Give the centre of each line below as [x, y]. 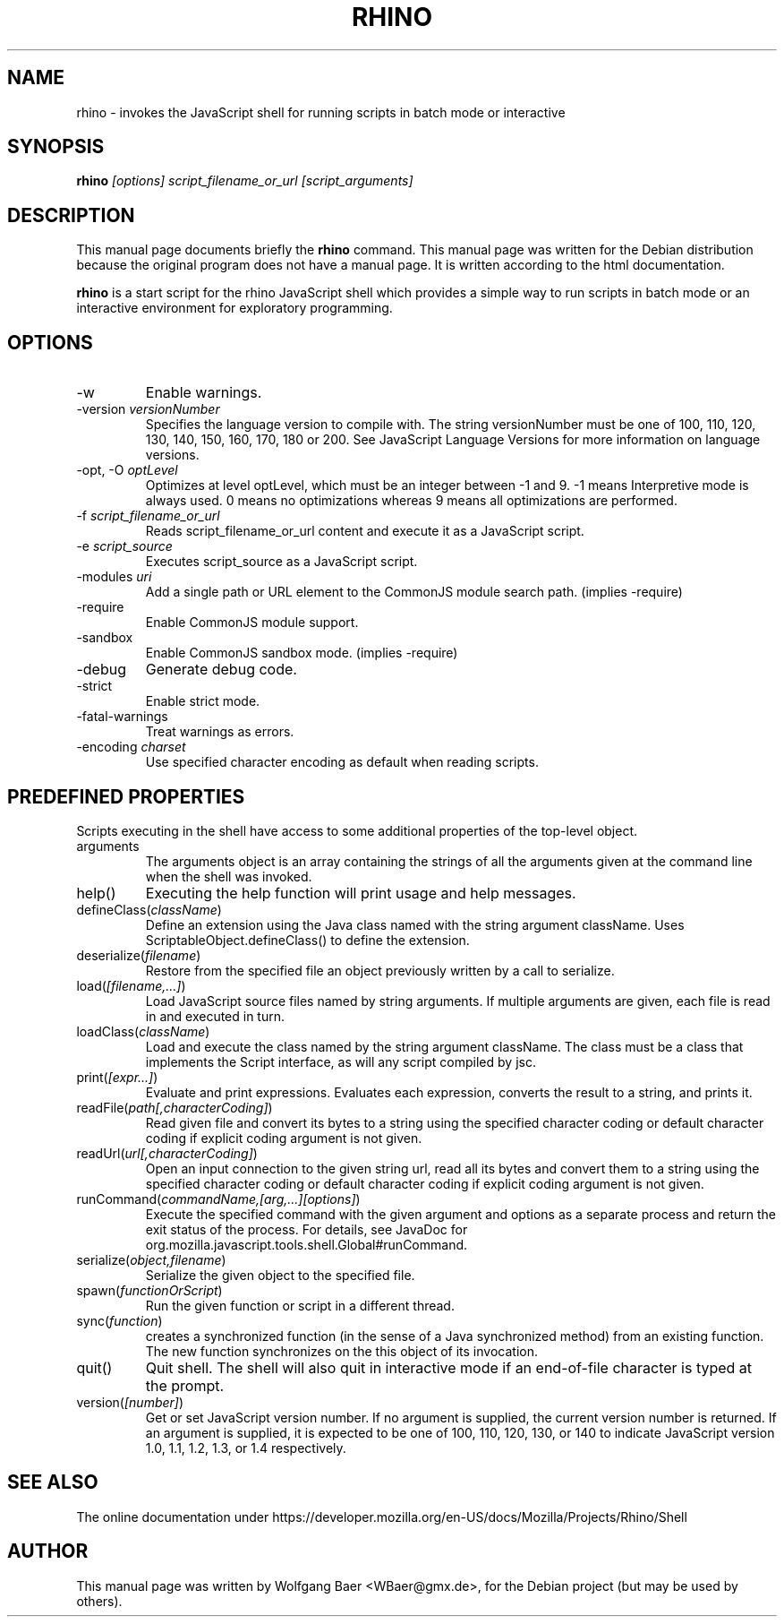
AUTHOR [48, 1551]
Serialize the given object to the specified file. [280, 1275]
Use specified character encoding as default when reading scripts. [342, 762]
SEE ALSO [53, 1482]
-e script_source [124, 546]
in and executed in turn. [215, 1016]
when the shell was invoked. [229, 876]
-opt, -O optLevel [127, 470]
